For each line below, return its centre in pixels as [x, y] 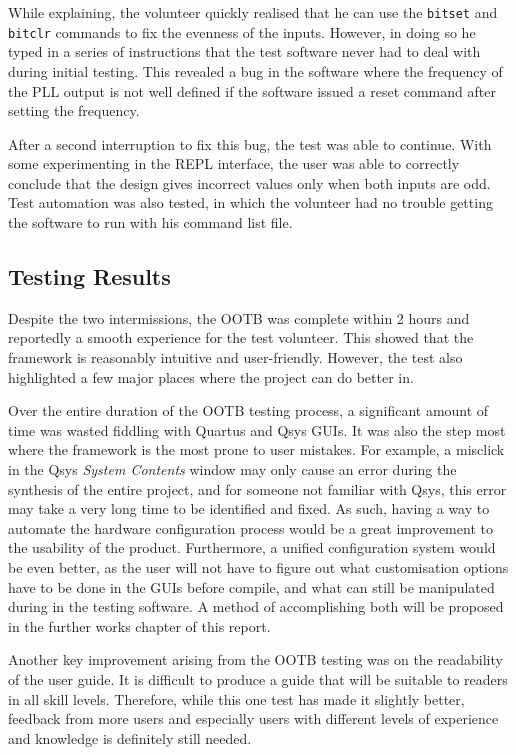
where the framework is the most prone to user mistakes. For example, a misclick [256, 449]
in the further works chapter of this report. [139, 625]
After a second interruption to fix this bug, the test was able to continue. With [250, 143]
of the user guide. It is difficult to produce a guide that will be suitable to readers [258, 678]
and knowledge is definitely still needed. [130, 737]
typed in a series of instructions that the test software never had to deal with [244, 51]
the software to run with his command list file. [150, 222]
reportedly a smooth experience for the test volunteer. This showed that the [241, 337]
